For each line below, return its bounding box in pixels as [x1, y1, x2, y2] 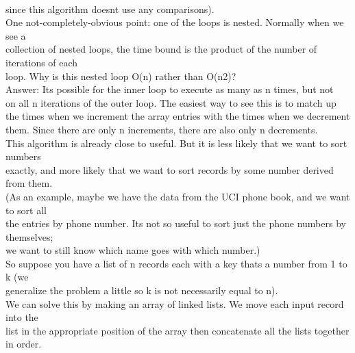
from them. [5, 176, 53, 190]
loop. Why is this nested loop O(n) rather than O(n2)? [5, 68, 236, 83]
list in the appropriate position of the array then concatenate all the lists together [5, 323, 350, 337]
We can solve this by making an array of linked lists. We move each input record [5, 296, 344, 311]
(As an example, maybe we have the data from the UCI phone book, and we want [5, 189, 350, 203]
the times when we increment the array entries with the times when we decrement [5, 109, 350, 123]
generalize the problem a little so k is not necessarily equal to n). [5, 283, 278, 298]
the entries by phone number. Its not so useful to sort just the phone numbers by [5, 216, 346, 231]
